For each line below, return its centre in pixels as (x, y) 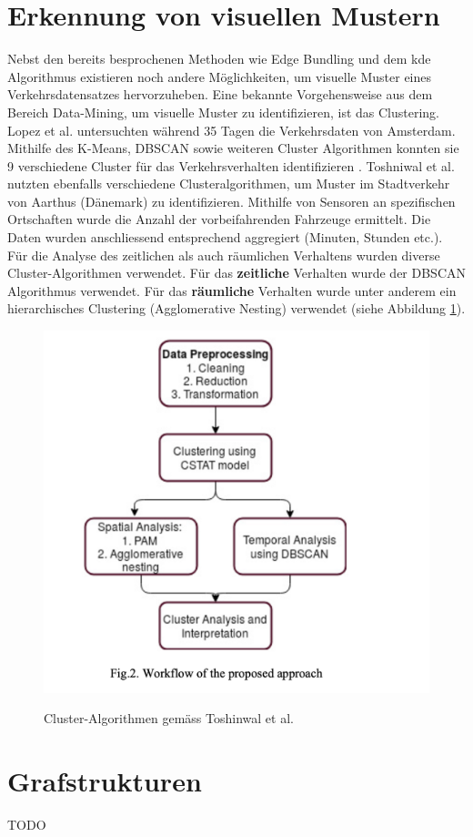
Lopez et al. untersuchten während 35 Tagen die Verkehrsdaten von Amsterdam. (231, 130)
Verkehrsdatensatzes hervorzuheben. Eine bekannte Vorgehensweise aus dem (220, 94)
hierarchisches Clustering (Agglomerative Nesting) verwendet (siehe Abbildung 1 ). (236, 308)
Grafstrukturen (105, 780)
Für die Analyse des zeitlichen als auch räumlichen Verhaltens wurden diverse (224, 255)
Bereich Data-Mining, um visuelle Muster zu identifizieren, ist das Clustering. (223, 112)
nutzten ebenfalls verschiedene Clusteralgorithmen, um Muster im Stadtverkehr (229, 184)
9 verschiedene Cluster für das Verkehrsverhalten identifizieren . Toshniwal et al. (231, 165)
